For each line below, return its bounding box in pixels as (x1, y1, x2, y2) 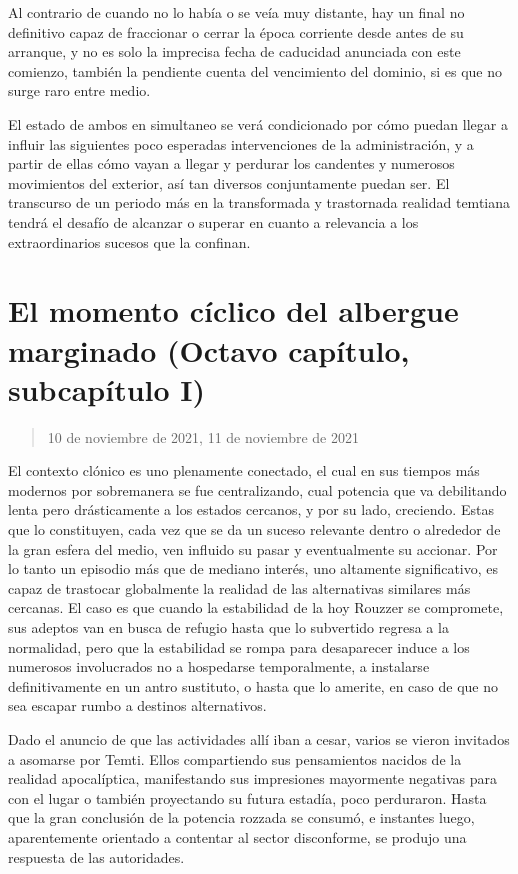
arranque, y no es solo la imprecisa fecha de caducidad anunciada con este (8, 41, 461, 62)
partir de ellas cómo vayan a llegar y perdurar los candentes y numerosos (8, 153, 455, 174)
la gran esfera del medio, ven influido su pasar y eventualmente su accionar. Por (8, 538, 498, 559)
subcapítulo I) (8, 368, 206, 409)
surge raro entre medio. (8, 80, 151, 101)
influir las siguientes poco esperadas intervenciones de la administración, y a (8, 133, 474, 154)
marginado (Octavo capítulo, (8, 329, 410, 370)
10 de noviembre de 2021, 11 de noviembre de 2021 (47, 426, 359, 447)
